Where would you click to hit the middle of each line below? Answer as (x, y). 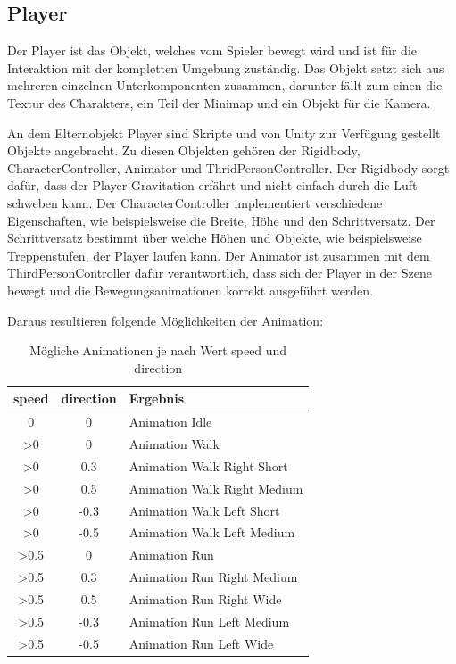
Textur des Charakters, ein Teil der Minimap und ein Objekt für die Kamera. (219, 102)
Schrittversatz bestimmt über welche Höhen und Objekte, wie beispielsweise (215, 238)
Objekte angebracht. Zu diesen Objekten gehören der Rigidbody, (184, 150)
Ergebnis (157, 398)
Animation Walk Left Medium (212, 532)
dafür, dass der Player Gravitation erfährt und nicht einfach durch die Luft (212, 185)
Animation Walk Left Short (204, 510)
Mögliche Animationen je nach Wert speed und (158, 350)
